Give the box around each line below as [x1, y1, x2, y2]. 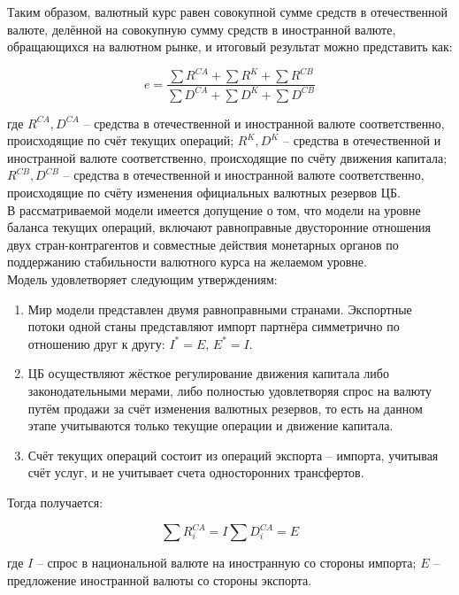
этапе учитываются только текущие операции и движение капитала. [27, 416, 394, 435]
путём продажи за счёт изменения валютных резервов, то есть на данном [27, 398, 423, 417]
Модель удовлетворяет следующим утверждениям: [7, 270, 278, 289]
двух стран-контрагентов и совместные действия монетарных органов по [7, 235, 399, 253]
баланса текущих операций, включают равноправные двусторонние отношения [7, 218, 431, 236]
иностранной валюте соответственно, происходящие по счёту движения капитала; [7, 148, 448, 166]
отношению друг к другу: [27, 334, 165, 352]
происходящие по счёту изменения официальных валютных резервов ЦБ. [7, 183, 401, 202]
